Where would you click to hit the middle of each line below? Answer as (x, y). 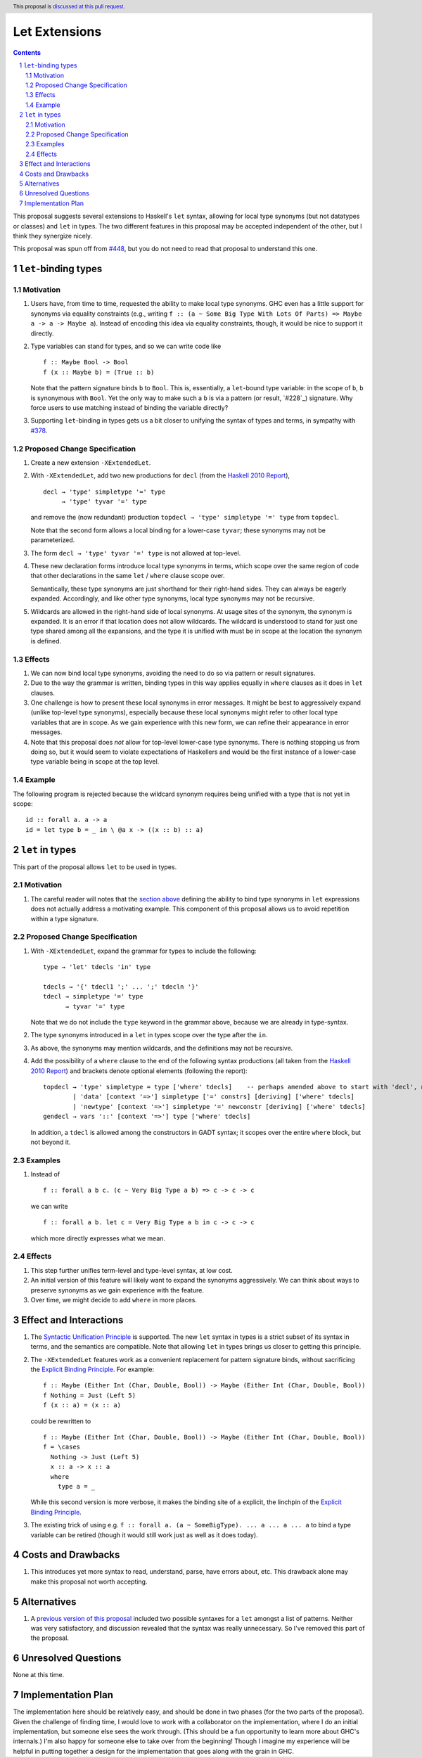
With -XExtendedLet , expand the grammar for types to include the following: (143, 951)
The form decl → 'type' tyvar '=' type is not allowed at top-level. (136, 553)
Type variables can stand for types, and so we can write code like (126, 346)
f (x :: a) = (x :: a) (82, 1405)
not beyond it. (51, 1142)
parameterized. (53, 540)
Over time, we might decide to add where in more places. (114, 1300)
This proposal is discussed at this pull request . (69, 6)
